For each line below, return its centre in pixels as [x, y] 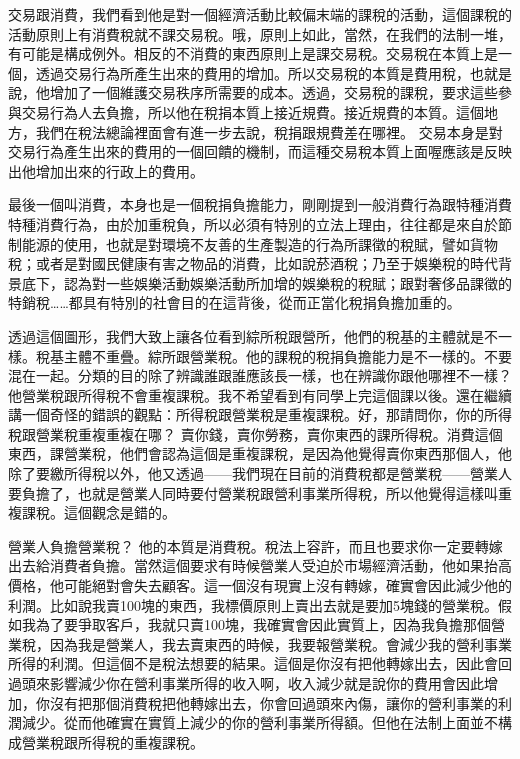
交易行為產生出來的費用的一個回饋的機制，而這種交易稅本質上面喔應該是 [246, 151]
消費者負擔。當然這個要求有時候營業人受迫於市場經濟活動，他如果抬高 [280, 565]
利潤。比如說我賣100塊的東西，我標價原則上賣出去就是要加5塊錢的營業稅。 [253, 604]
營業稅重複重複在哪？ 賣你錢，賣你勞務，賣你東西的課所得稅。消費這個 [269, 433]
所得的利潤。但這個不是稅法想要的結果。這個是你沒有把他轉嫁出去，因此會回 [260, 663]
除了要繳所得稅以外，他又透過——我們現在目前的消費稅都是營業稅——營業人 [260, 473]
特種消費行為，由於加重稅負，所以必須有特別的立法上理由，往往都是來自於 [253, 223]
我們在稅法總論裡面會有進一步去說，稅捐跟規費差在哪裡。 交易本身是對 [269, 131]
